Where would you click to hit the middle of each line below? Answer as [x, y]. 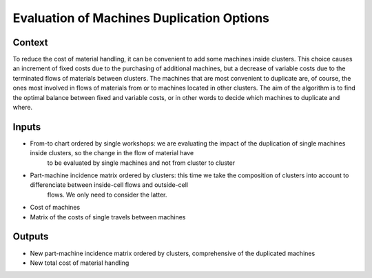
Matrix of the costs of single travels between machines [108, 217]
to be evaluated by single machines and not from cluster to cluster [141, 163]
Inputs [27, 127]
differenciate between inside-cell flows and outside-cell [109, 185]
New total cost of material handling [80, 263]
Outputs [31, 237]
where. [23, 108]
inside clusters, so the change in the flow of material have [112, 153]
